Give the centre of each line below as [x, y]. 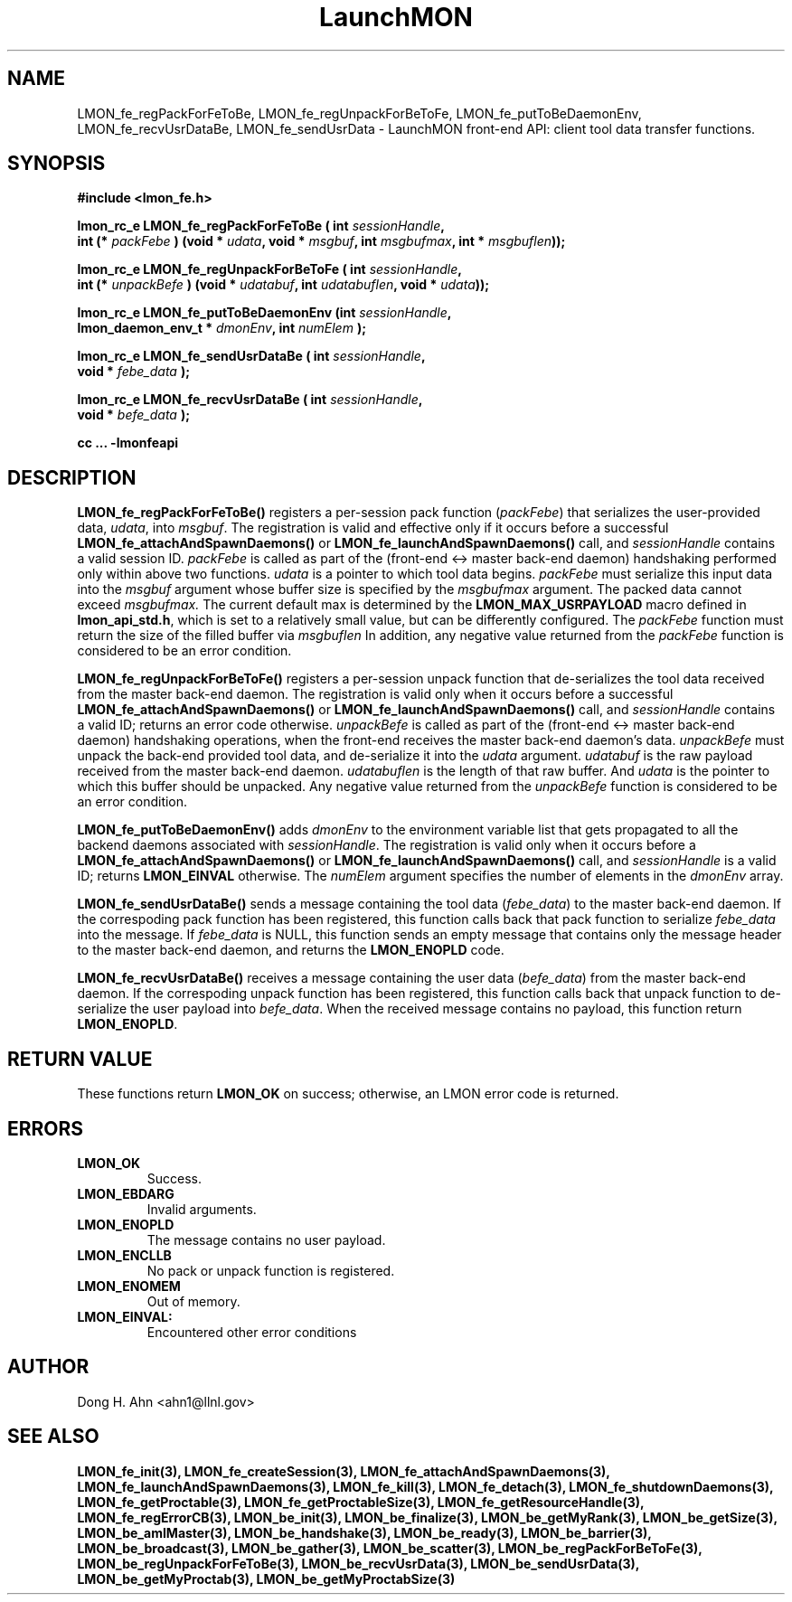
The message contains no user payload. [266, 1239]
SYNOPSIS [57, 164]
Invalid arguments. [202, 1209]
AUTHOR [48, 1367]
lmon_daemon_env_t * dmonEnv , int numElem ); [222, 328]
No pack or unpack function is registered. [271, 1270]
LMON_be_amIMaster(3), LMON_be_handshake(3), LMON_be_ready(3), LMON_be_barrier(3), [364, 1532]
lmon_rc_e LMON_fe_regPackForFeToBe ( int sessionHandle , [261, 226]
